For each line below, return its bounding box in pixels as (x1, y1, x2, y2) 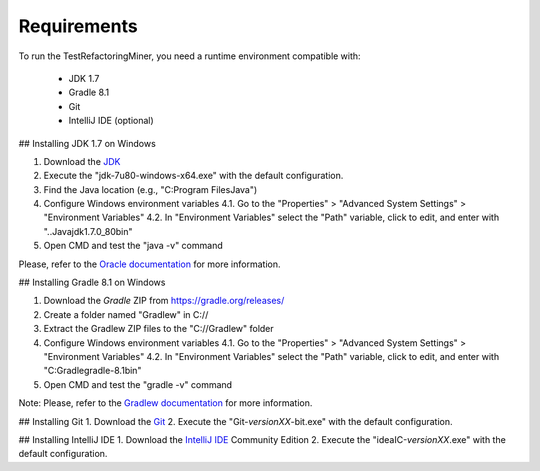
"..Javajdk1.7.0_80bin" (43, 225, 133, 237)
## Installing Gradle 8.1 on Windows (18, 276, 166, 289)
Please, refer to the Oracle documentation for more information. (18, 258, 281, 270)
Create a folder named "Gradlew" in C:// (43, 308, 209, 320)
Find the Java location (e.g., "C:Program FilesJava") (43, 183, 258, 195)
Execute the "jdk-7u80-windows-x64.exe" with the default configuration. (43, 170, 344, 182)
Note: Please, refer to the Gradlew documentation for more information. (18, 397, 313, 409)
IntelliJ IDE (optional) (68, 115, 154, 127)
